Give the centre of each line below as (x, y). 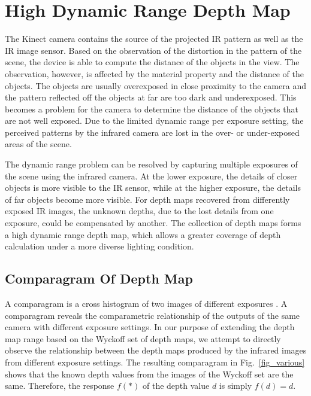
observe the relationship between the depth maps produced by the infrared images (156, 350)
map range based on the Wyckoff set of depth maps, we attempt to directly (143, 338)
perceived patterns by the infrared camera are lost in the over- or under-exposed (152, 132)
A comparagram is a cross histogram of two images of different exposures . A (146, 304)
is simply (235, 386)
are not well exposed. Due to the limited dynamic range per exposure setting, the (154, 121)
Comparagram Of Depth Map (99, 278)
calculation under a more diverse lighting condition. (99, 246)
